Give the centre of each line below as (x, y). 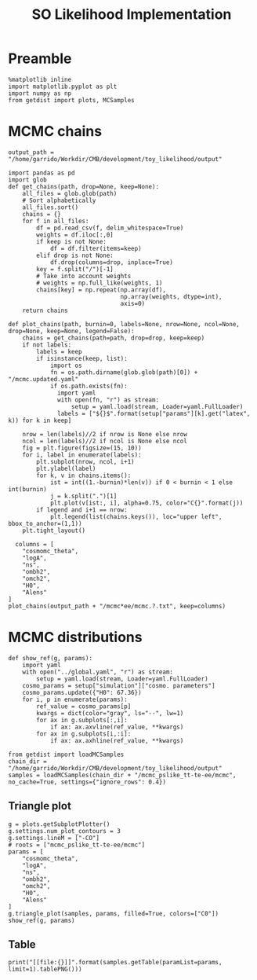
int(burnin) (27, 489)
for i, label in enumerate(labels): (82, 455)
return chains (45, 310)
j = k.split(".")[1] (83, 496)
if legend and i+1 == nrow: (82, 510)
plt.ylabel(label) (66, 468)
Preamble (40, 59)
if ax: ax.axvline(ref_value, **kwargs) (117, 727)
